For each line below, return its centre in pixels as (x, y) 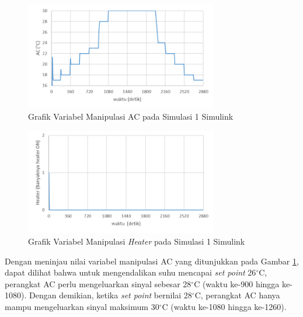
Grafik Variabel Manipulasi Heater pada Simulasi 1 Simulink (137, 241)
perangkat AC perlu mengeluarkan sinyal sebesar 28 (98, 283)
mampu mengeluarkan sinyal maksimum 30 (82, 307)
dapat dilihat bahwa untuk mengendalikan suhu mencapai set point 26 (130, 272)
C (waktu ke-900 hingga (237, 283)
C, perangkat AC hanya (237, 295)
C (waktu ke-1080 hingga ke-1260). (224, 307)
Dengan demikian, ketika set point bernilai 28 (110, 295)
